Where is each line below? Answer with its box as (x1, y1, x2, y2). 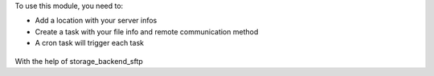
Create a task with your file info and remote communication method (35, 26, 259, 36)
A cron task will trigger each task (35, 38, 145, 48)
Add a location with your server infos (35, 16, 158, 26)
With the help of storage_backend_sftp (14, 56, 144, 66)
